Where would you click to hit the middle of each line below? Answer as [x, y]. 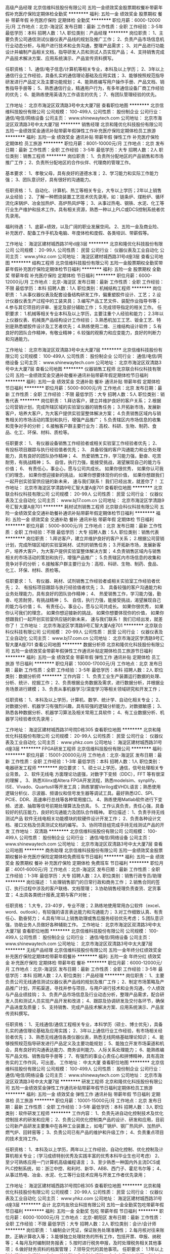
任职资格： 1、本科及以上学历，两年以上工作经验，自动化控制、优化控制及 [82, 1149]
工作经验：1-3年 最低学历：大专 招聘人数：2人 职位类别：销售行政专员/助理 [83, 876]
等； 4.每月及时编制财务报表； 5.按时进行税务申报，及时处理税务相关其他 [81, 1243]
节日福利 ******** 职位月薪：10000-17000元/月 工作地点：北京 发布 [87, 664]
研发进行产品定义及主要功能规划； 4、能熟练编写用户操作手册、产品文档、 [83, 82]
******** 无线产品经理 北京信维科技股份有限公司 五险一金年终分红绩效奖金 [83, 950]
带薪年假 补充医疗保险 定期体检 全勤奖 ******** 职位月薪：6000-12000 [86, 20]
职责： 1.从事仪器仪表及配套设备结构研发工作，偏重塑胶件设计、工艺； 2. [81, 294]
